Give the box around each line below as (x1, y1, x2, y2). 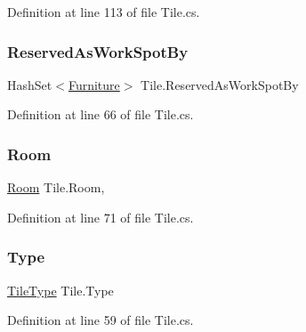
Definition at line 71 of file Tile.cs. (7, 207, 194, 226)
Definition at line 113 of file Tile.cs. (7, 3, 200, 20)
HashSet (7, 75, 52, 93)
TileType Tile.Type (7, 280, 114, 299)
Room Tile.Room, (7, 178, 105, 197)
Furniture (68, 75, 120, 93)
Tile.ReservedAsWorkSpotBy (141, 75, 299, 93)
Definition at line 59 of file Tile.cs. (7, 311, 194, 329)
